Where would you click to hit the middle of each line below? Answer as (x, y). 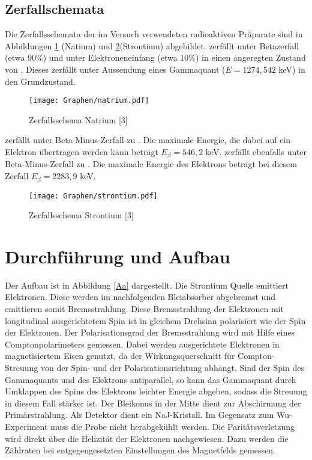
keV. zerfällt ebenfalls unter (256, 152)
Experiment (26, 427)
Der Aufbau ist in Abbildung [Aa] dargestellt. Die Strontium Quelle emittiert (147, 285)
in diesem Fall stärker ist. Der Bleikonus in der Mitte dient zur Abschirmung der (153, 403)
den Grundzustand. (40, 81)
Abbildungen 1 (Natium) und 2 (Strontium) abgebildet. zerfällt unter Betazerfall (152, 45)
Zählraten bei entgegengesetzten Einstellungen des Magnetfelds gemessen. (140, 450)
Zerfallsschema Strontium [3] (81, 215)
